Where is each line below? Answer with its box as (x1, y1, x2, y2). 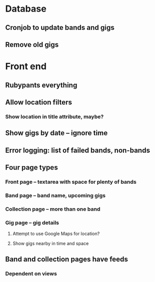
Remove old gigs (5, 40, 59, 49)
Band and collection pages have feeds (5, 255, 128, 264)
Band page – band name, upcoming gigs (5, 192, 106, 199)
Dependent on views (5, 270, 57, 277)
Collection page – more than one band (5, 206, 100, 213)
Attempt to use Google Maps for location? (12, 231, 100, 237)
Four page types (5, 163, 58, 172)
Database (5, 3, 47, 15)
